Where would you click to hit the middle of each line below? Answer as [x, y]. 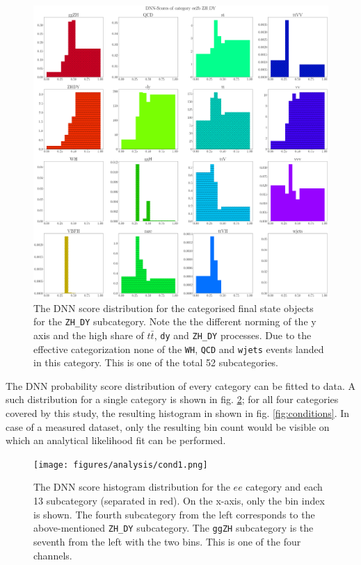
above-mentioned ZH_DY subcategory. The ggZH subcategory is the [174, 528]
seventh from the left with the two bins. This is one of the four [167, 541]
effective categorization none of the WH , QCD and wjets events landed [179, 349]
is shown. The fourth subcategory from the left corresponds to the [174, 514]
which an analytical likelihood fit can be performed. [116, 440]
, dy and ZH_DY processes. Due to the [233, 335]
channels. [53, 555]
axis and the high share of [89, 335]
